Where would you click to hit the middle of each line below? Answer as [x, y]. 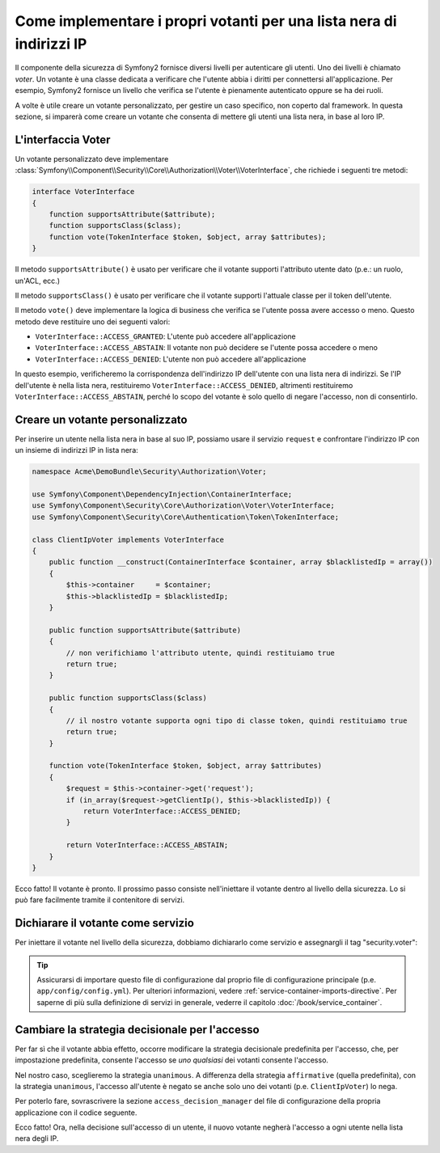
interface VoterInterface [83, 192]
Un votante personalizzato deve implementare [92, 158]
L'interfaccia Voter [63, 139]
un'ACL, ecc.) [38, 281]
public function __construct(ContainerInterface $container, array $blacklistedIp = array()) [241, 562]
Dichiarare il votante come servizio [104, 923]
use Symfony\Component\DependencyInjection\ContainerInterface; [162, 494]
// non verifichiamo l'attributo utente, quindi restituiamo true [201, 653]
